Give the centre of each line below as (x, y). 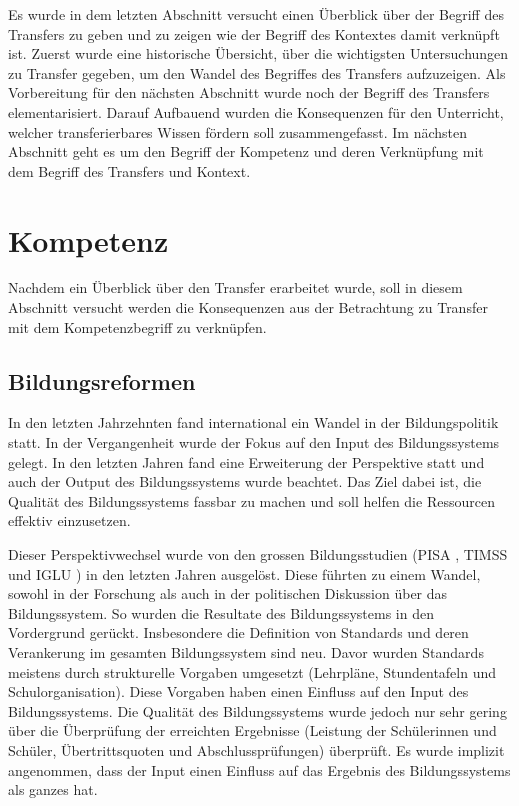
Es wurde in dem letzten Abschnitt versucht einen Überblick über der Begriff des (256, 14)
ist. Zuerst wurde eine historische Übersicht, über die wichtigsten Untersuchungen (258, 53)
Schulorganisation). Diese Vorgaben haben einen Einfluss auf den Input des (238, 691)
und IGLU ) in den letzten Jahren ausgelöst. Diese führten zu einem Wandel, (244, 573)
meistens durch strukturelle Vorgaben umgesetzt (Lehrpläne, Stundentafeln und (252, 671)
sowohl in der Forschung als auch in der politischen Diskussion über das (228, 593)
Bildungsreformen (102, 380)
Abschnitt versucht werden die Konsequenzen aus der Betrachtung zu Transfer (248, 307)
